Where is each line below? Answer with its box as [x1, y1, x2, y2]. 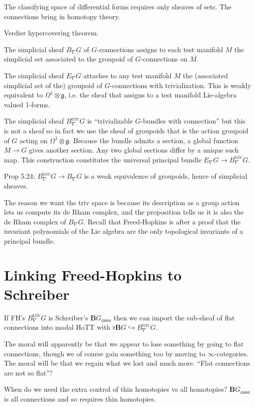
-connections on [140, 54, 188, 64]
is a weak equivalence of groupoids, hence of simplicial [84, 171, 248, 181]
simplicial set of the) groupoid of [4, 80, 102, 90]
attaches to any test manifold [83, 70, 172, 80]
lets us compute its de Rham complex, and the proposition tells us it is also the [4, 207, 244, 217]
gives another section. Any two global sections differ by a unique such [29, 145, 239, 155]
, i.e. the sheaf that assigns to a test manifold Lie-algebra [64, 90, 237, 100]
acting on [19, 135, 48, 145]
